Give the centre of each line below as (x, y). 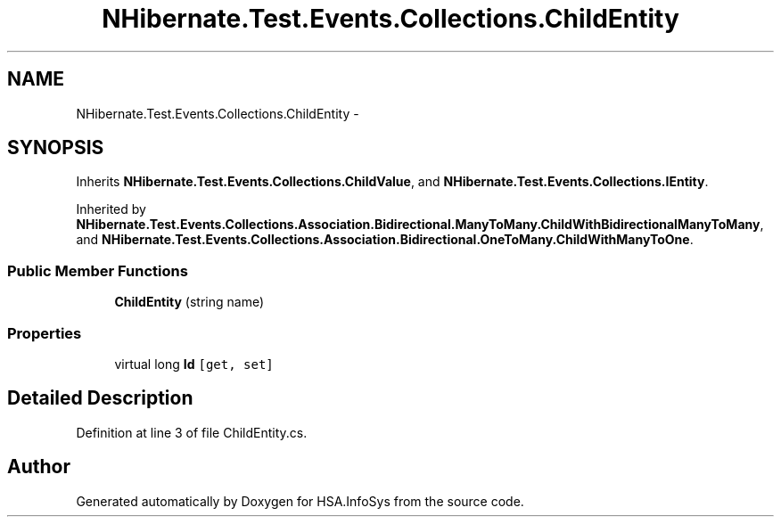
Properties (45, 333)
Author (39, 467)
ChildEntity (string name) (189, 302)
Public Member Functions (98, 270)
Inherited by (111, 209)
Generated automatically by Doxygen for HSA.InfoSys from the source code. (300, 501)
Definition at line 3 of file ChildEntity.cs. (192, 432)
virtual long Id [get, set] (194, 364)
